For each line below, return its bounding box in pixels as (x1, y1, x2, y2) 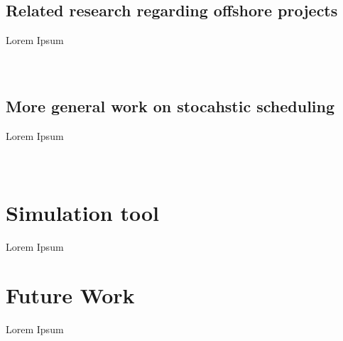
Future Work (6, 281, 135, 310)
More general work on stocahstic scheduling (6, 94, 335, 117)
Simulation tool (6, 197, 159, 227)
